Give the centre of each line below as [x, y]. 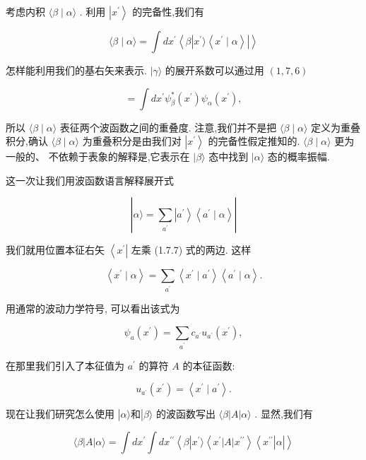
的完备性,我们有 [169, 11]
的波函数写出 [185, 414]
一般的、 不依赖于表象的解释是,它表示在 [98, 157]
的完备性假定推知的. [254, 141]
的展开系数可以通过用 [214, 70]
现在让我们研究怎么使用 [60, 414]
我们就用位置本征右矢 [55, 250]
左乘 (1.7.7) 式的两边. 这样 [191, 250]
